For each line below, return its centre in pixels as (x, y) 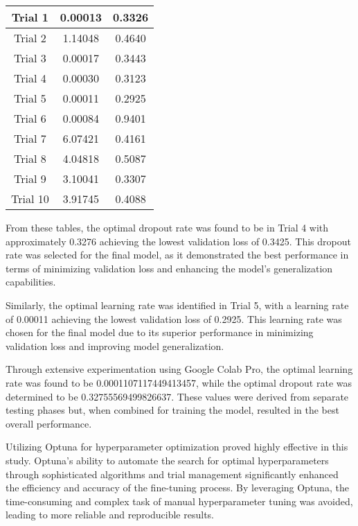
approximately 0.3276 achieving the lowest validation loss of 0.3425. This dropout (178, 241)
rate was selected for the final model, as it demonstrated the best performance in (177, 255)
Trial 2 (30, 38)
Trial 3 (30, 58)
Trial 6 (30, 118)
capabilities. (31, 282)
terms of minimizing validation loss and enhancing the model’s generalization (169, 268)
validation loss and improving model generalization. (115, 345)
